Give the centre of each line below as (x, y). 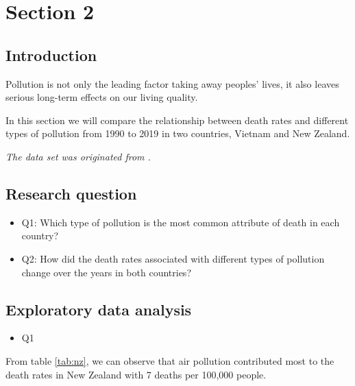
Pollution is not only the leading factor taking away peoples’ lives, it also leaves (172, 83)
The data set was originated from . (78, 156)
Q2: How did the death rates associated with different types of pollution (173, 258)
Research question (71, 193)
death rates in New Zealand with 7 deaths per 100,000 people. (136, 374)
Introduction (51, 55)
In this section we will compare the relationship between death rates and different (177, 120)
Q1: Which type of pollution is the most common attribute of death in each (181, 222)
